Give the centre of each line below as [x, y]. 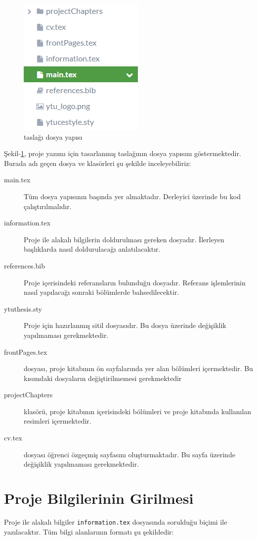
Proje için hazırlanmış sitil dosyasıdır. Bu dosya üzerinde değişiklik [125, 325]
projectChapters [28, 395]
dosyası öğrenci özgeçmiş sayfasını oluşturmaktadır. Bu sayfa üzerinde [129, 454]
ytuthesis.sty [23, 308]
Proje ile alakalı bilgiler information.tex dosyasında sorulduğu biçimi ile [116, 521]
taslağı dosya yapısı [53, 136]
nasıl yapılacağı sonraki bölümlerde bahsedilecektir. [102, 292]
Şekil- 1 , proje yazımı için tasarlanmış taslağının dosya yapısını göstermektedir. [123, 153]
